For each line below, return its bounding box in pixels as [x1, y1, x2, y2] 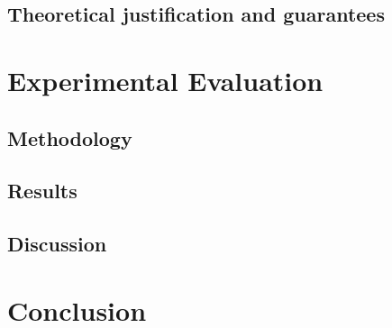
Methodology [7, 123, 132, 151]
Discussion [7, 230, 107, 258]
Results [7, 177, 77, 205]
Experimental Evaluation [7, 61, 324, 98]
